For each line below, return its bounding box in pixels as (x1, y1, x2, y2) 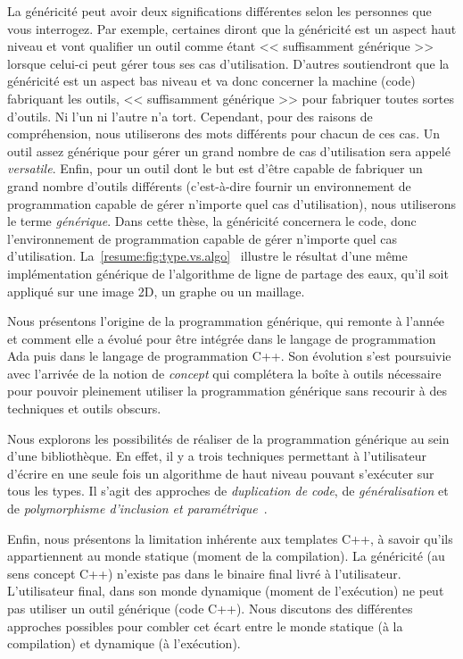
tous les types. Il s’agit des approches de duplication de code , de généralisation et (7, 481, 449, 500)
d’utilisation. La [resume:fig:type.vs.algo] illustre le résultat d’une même (7, 246, 408, 265)
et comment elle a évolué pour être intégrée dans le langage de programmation (7, 329, 436, 347)
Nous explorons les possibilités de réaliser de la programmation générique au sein (7, 429, 450, 447)
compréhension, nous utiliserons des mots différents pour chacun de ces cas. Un (7, 124, 440, 143)
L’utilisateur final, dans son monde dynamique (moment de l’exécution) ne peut (7, 581, 444, 600)
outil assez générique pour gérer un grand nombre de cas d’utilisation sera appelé (7, 141, 451, 160)
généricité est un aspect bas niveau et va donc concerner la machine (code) (7, 71, 416, 90)
